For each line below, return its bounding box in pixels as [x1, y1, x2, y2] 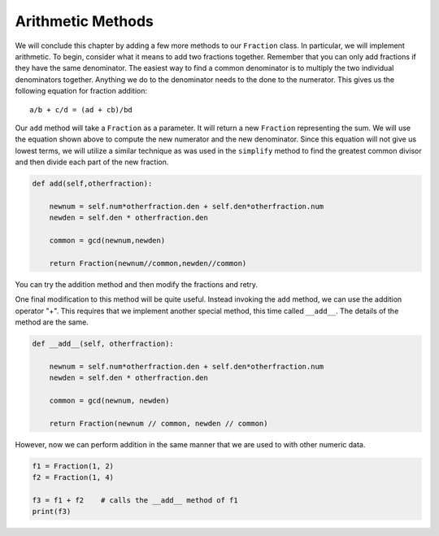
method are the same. [15, 317, 89, 327]
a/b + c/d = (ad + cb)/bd [29, 105, 133, 114]
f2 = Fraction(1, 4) [32, 473, 114, 482]
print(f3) [32, 507, 72, 516]
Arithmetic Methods [15, 12, 154, 30]
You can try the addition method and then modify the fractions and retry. [15, 279, 259, 289]
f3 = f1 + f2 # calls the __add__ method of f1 [32, 495, 239, 504]
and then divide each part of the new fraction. [15, 157, 169, 167]
